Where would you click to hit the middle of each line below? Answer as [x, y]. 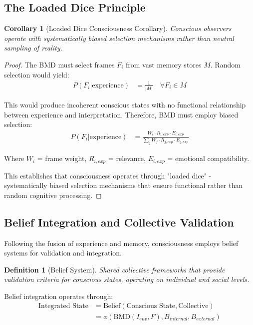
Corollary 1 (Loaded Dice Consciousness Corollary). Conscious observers [118, 28]
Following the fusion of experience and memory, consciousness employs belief [121, 243]
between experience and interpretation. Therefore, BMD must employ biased [121, 114]
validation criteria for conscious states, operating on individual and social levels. [127, 279]
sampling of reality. [33, 48]
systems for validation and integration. [63, 253]
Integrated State [64, 306]
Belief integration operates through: [59, 296]
